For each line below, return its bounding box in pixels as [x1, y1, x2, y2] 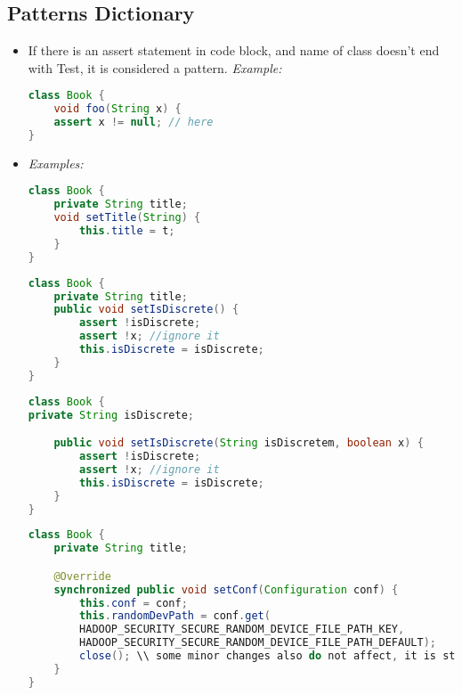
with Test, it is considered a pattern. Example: [28, 58, 282, 77]
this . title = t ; [79, 225, 175, 238]
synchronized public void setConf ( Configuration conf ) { [53, 583, 399, 596]
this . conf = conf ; [79, 596, 188, 609]
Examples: [28, 153, 84, 172]
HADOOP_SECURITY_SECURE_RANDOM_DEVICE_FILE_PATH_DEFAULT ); [79, 636, 436, 650]
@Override [53, 569, 111, 583]
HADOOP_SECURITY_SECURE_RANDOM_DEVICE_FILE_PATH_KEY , [79, 623, 405, 636]
